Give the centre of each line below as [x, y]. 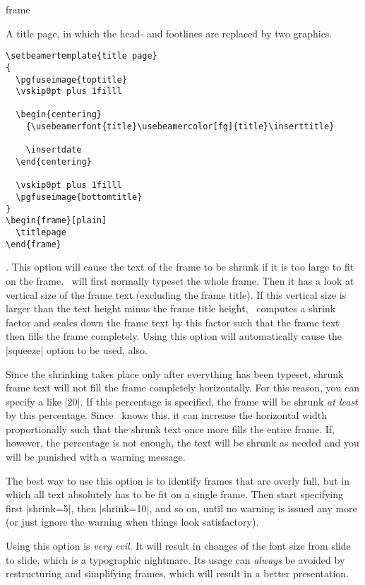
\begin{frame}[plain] [56, 221]
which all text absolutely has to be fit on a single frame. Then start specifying [175, 494]
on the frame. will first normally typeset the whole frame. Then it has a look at [180, 280]
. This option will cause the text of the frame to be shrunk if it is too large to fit [180, 267]
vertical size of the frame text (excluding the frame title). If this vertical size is [176, 294]
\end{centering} [54, 162]
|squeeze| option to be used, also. [77, 349]
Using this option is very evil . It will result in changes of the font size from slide [178, 546]
